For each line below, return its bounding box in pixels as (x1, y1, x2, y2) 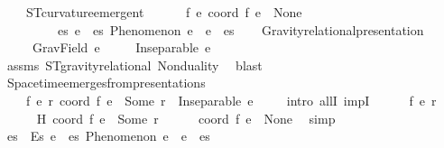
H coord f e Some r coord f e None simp (36, 108, 336, 127)
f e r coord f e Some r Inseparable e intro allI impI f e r (25, 90, 437, 109)
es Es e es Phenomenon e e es (6, 126, 210, 145)
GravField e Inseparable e (32, 38, 211, 57)
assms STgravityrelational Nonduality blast (6, 55, 263, 74)
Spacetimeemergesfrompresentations (6, 73, 206, 92)
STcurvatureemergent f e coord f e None (25, 3, 302, 21)
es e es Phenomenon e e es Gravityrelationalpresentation (57, 20, 424, 39)
